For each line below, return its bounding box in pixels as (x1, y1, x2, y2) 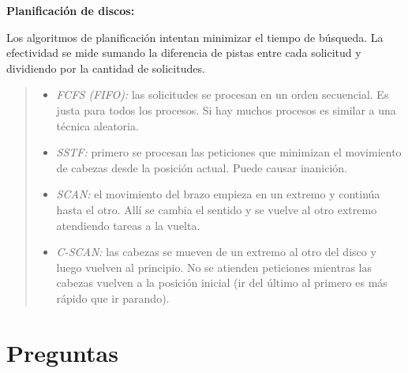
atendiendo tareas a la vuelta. (56, 217, 200, 233)
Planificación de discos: (6, 2, 135, 18)
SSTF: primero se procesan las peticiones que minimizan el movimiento (56, 144, 402, 160)
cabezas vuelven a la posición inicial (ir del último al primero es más (56, 274, 387, 291)
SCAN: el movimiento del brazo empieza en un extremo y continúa (56, 186, 380, 202)
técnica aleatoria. (56, 117, 139, 134)
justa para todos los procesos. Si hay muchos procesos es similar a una (56, 101, 396, 118)
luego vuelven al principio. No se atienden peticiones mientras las (56, 258, 372, 275)
